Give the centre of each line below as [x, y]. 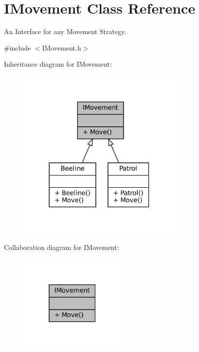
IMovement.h [62, 47]
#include [18, 47]
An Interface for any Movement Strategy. [65, 31]
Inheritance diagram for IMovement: [58, 64]
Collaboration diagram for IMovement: [62, 247]
